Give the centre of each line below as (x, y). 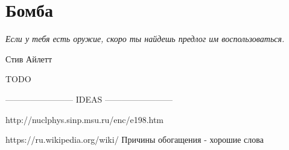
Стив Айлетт (29, 58)
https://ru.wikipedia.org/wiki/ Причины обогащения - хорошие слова (135, 139)
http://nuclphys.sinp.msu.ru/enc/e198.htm (85, 119)
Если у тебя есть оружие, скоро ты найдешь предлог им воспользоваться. (145, 39)
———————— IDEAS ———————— (89, 99)
